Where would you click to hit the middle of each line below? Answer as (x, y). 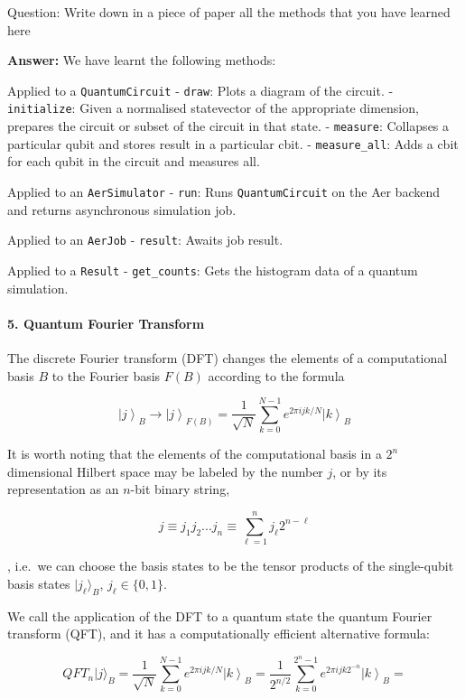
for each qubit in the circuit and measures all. (134, 161)
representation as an (63, 489)
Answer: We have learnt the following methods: (142, 60)
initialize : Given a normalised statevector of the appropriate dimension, (213, 108)
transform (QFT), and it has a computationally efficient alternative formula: (219, 634)
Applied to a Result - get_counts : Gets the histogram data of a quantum (213, 270)
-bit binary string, (180, 489)
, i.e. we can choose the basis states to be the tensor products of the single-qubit (231, 566)
